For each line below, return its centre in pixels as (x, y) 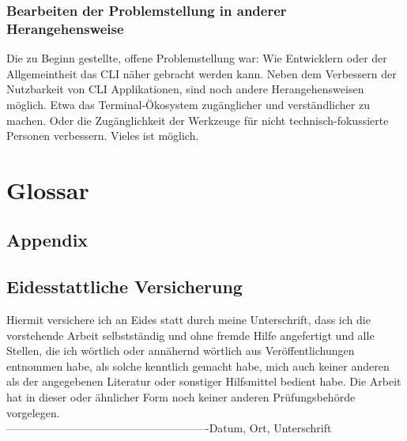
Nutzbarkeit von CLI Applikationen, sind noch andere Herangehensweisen (185, 89)
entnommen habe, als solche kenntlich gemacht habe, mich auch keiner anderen (198, 366)
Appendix (47, 240)
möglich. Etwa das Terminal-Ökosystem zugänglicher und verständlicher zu (188, 104)
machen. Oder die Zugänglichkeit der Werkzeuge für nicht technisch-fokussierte (198, 120)
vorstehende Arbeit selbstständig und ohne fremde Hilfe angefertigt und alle (190, 335)
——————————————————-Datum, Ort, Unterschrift (169, 428)
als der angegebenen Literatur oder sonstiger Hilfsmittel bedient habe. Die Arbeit (204, 381)
